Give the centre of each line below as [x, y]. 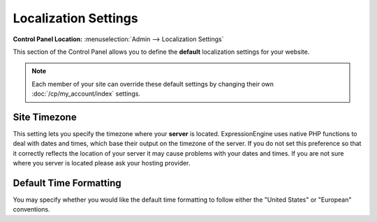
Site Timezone [45, 117]
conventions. [31, 209]
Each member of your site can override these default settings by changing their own [153, 84]
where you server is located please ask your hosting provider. [102, 163]
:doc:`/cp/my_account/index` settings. [86, 94]
